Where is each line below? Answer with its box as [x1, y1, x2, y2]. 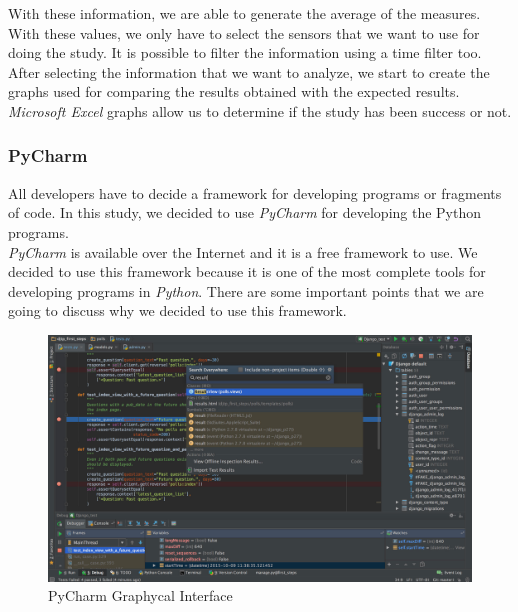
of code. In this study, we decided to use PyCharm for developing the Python [8, 202, 482, 223]
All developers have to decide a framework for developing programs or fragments [8, 182, 502, 203]
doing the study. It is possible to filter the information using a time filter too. [8, 42, 482, 63]
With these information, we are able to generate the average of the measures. [8, 3, 481, 23]
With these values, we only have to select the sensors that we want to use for [8, 22, 480, 43]
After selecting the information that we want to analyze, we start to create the [8, 61, 490, 82]
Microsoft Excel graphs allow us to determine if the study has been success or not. [8, 100, 512, 121]
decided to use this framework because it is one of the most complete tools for [8, 261, 486, 282]
